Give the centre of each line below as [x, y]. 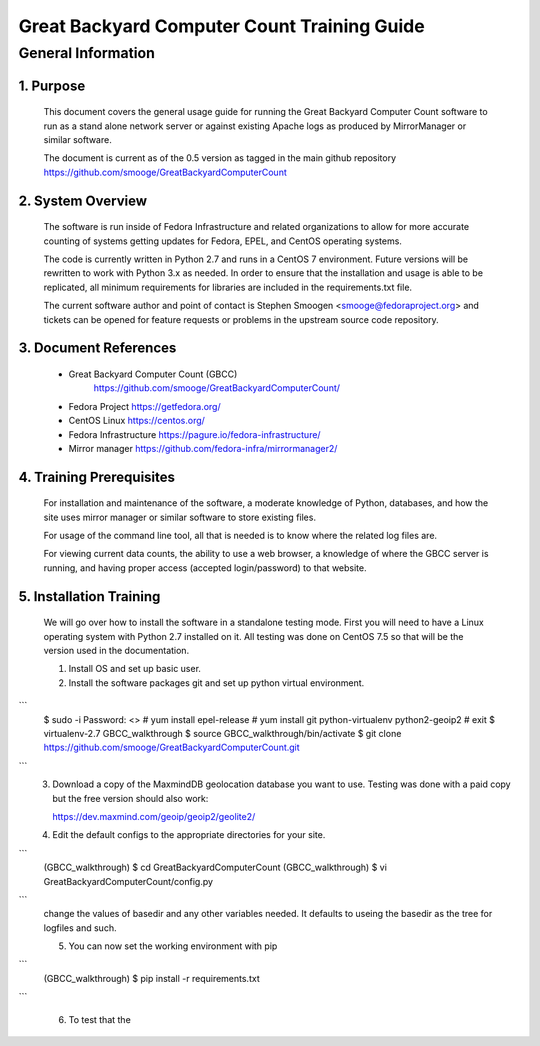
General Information [86, 53]
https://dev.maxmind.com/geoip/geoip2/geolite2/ [154, 816]
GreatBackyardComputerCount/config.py [128, 881]
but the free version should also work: [130, 798]
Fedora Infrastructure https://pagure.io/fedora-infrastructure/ [194, 434]
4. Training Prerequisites [96, 476]
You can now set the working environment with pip [173, 946]
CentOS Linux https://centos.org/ [136, 421]
